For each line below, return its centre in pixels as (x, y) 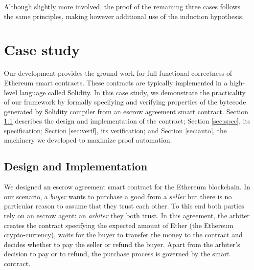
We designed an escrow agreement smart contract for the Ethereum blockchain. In (127, 187)
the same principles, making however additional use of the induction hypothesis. (124, 16)
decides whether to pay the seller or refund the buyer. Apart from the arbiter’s (122, 244)
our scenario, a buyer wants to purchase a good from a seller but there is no (118, 196)
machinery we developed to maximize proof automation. (88, 140)
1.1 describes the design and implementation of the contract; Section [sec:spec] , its (127, 121)
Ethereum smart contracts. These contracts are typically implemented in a (116, 82)
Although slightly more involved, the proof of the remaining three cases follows (122, 6)
